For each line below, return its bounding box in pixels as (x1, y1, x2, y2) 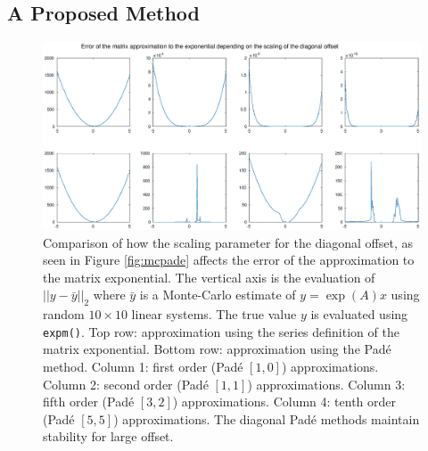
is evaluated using (310, 305, 408, 324)
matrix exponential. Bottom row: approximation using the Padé (43, 340, 391, 358)
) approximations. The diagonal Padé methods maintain (113, 409, 420, 428)
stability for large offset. (43, 427, 174, 446)
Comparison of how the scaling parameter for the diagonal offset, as (43, 233, 414, 251)
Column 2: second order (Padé (43, 374, 209, 393)
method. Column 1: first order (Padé (43, 357, 243, 375)
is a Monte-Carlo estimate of (139, 285, 296, 304)
